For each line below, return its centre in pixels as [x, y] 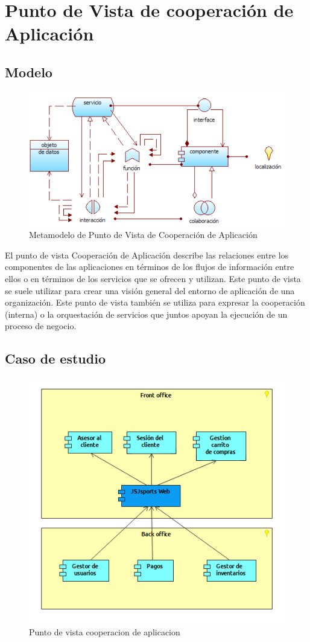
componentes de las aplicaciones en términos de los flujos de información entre [150, 267]
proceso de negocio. [41, 326]
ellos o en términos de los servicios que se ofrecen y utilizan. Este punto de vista [153, 278]
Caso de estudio [55, 358]
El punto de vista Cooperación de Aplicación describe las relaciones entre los [147, 255]
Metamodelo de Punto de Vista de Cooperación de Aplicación [143, 235]
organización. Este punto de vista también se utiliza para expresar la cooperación [155, 302]
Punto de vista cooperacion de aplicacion [105, 631]
